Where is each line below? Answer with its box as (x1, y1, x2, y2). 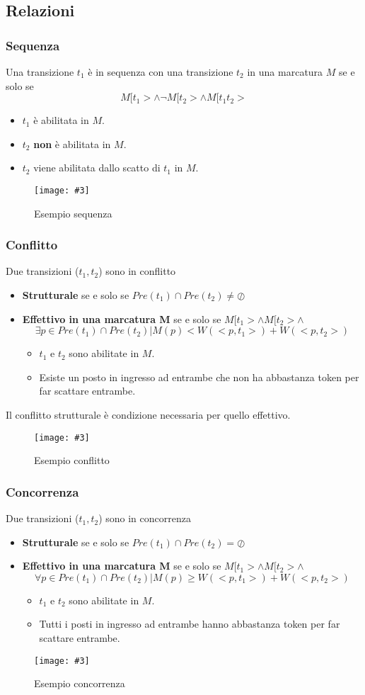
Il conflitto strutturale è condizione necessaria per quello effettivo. (6, 407, 291, 422)
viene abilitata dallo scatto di (33, 160, 161, 175)
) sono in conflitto (98, 264, 176, 278)
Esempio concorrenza (34, 676, 125, 691)
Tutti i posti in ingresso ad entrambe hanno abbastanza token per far (39, 616, 340, 631)
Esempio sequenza (34, 205, 112, 220)
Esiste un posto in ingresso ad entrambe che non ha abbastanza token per (39, 369, 359, 384)
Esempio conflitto (34, 453, 110, 468)
